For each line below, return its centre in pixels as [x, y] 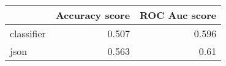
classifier [28, 33]
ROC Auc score [178, 15]
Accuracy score [93, 15]
